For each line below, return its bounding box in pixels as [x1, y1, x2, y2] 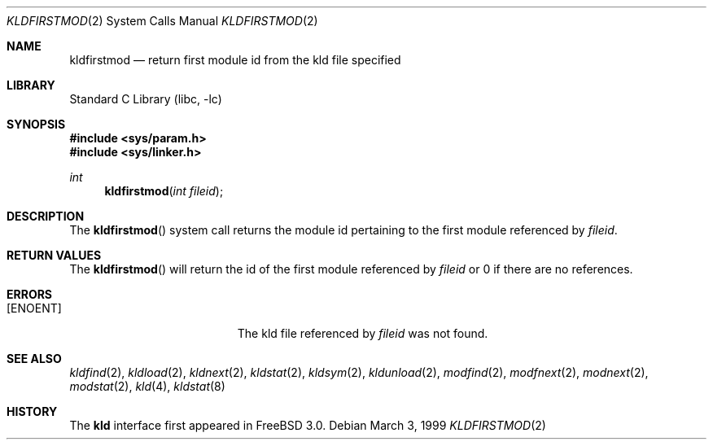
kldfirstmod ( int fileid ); [104, 184, 224, 198]
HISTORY [7, 404, 58, 418]
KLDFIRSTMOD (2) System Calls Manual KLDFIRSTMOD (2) [7, 14, 318, 28]
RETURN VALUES [7, 248, 102, 262]
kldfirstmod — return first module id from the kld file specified [69, 53, 401, 67]
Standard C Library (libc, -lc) [69, 92, 222, 106]
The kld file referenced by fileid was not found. [237, 326, 488, 340]
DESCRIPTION [7, 209, 85, 223]
